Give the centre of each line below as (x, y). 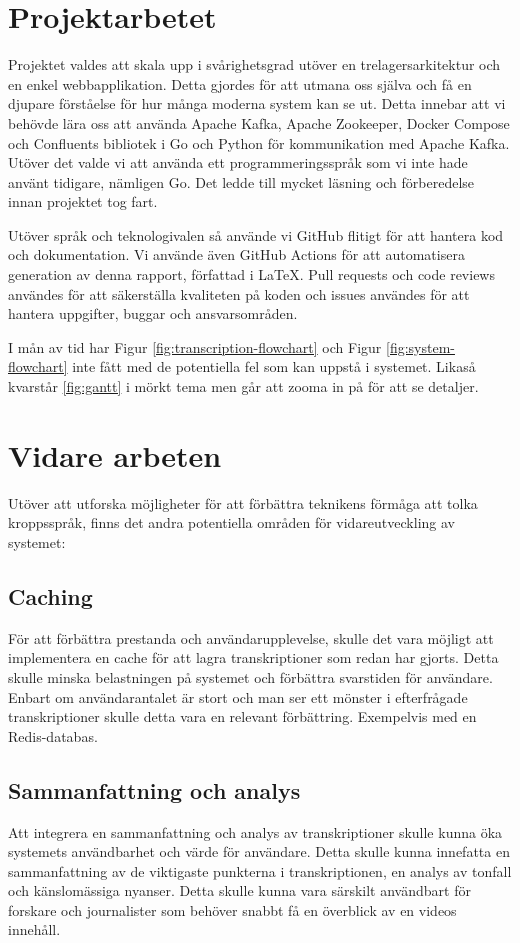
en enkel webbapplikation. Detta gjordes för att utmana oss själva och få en (240, 83)
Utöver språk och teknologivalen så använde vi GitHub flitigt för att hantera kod (256, 234)
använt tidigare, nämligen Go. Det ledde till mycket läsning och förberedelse (241, 181)
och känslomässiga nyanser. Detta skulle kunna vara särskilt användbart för (239, 890)
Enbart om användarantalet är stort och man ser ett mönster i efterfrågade (238, 696)
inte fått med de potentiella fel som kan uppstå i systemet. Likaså (274, 366)
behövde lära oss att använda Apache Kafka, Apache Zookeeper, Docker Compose (259, 122)
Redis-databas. (53, 735)
